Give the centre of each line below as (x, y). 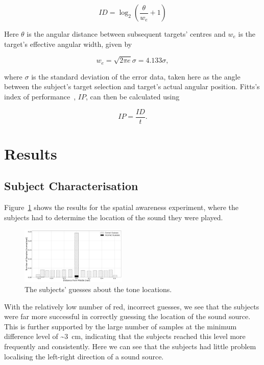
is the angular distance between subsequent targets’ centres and (126, 34)
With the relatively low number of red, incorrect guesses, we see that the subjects (132, 306)
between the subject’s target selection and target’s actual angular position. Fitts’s (132, 86)
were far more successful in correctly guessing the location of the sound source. (127, 316)
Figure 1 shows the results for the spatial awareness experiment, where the (122, 207)
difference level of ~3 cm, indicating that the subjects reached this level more (125, 336)
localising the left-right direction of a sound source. (84, 356)
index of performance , (40, 96)
